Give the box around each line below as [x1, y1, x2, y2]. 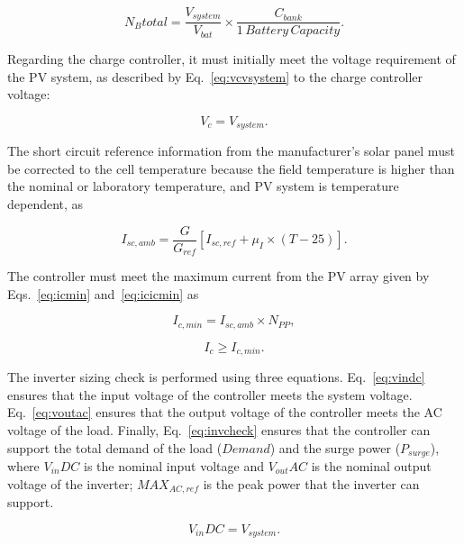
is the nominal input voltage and [83, 456, 264, 475]
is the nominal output [311, 456, 432, 475]
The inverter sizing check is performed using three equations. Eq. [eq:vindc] [7, 368, 425, 386]
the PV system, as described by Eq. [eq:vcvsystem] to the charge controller [7, 67, 423, 86]
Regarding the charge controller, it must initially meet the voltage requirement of [7, 49, 456, 68]
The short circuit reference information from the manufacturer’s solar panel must [7, 141, 455, 160]
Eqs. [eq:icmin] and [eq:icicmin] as [7, 284, 199, 303]
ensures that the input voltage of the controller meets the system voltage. [7, 385, 413, 404]
